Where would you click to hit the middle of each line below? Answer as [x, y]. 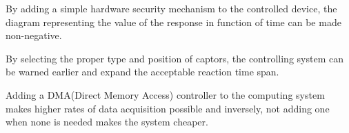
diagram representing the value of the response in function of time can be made [173, 22]
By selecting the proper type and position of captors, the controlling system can [174, 58]
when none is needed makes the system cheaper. [107, 122]
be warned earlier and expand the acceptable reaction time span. [142, 72]
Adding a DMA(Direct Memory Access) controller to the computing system [165, 94]
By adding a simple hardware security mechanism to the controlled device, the [171, 8]
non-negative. [34, 35]
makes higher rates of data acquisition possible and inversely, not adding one [168, 108]
